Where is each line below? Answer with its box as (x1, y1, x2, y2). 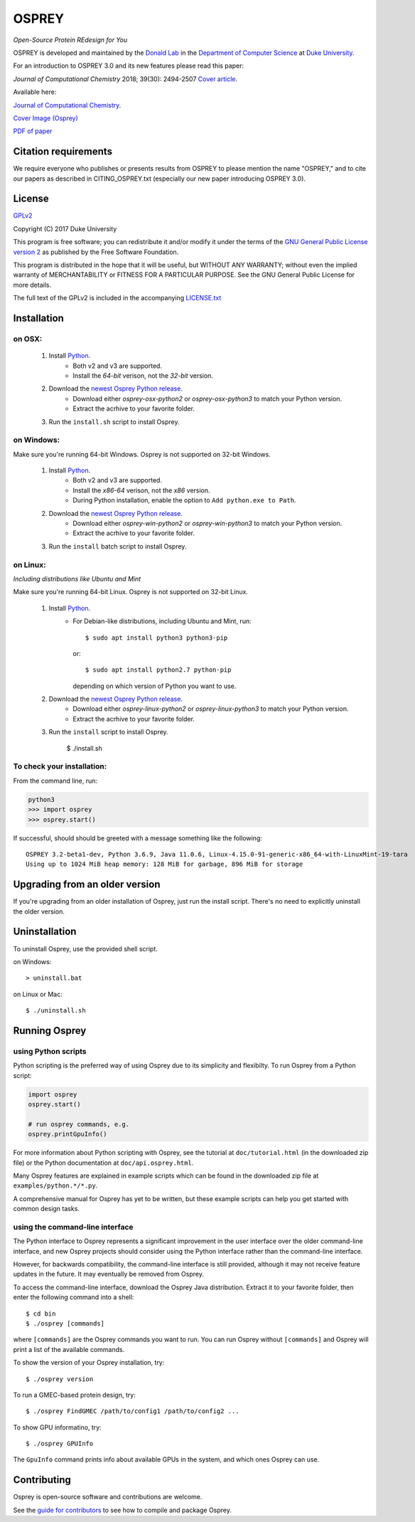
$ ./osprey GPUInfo (26, 1439, 94, 1448)
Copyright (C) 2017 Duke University (13, 224, 117, 233)
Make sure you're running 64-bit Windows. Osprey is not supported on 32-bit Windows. (13, 450, 271, 458)
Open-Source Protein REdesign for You (13, 36, 128, 44)
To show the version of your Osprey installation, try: (13, 1358, 165, 1367)
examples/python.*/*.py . (13, 1181, 98, 1190)
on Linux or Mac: (13, 990, 63, 998)
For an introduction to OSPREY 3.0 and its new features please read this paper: (13, 61, 244, 70)
